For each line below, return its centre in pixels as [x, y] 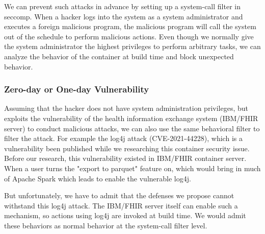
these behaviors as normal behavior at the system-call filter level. [106, 225]
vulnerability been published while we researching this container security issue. [127, 148]
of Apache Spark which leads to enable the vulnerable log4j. [98, 178]
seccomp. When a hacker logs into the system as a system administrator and [124, 16]
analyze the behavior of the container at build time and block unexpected [119, 56]
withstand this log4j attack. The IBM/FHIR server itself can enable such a [121, 205]
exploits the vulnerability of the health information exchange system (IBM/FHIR [131, 118]
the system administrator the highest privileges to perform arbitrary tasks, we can [132, 46]
